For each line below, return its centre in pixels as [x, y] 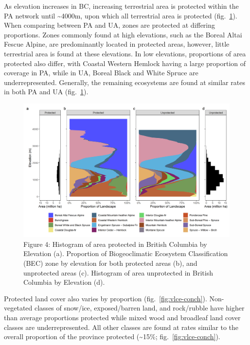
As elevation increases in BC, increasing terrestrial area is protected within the [121, 6]
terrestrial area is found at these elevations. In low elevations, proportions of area [125, 53]
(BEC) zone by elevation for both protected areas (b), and [110, 263]
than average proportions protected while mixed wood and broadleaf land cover [122, 318]
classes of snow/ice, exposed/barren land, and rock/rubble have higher [139, 308]
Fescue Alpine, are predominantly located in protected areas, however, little [117, 44]
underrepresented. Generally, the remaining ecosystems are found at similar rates [125, 82]
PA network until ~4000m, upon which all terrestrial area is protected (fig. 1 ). [121, 15]
